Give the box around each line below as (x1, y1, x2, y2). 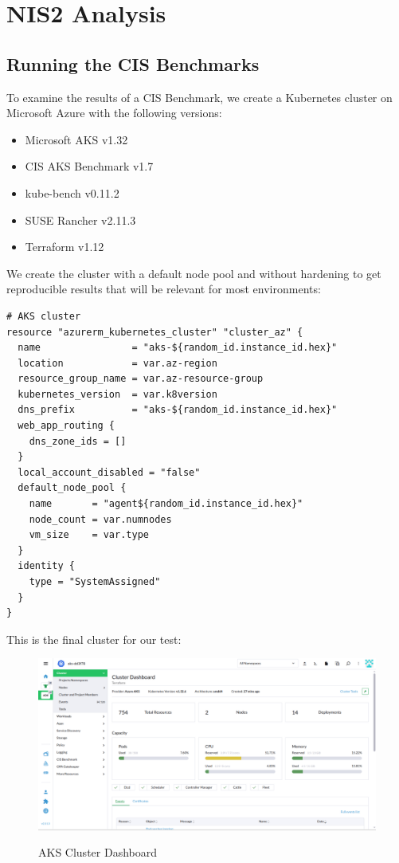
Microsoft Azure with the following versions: (6, 104, 222, 121)
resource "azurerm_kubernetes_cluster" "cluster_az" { (6, 326, 303, 338)
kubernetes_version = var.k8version (18, 388, 217, 400)
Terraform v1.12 (25, 238, 104, 255)
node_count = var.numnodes (29, 513, 172, 525)
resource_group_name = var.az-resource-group (18, 373, 264, 385)
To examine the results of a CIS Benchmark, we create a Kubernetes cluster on (6, 88, 393, 105)
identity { (18, 560, 75, 572)
